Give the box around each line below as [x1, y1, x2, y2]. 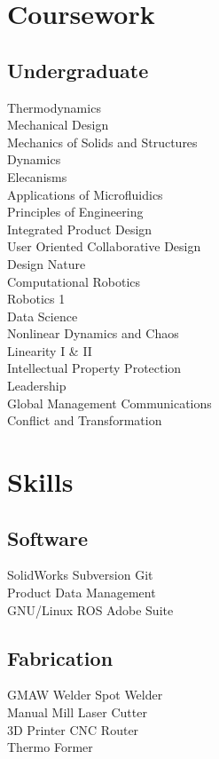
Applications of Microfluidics [7, 185, 163, 203]
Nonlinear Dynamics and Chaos [7, 324, 179, 343]
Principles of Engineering [7, 202, 144, 221]
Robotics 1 [7, 289, 66, 308]
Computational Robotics [7, 272, 141, 290]
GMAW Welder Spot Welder [7, 685, 163, 704]
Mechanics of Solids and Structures [7, 132, 198, 151]
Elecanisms [7, 167, 67, 186]
